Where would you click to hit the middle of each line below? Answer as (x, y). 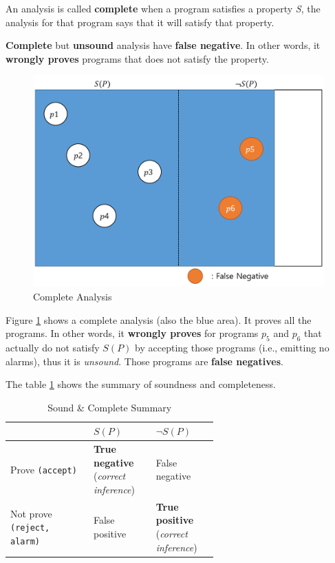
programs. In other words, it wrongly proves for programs (132, 333)
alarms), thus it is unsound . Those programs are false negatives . (144, 361)
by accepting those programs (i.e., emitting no (232, 348)
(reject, (30, 528)
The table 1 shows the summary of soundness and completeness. (141, 384)
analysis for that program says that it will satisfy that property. (140, 22)
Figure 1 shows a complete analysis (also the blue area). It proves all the (159, 319)
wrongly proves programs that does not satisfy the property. (137, 58)
